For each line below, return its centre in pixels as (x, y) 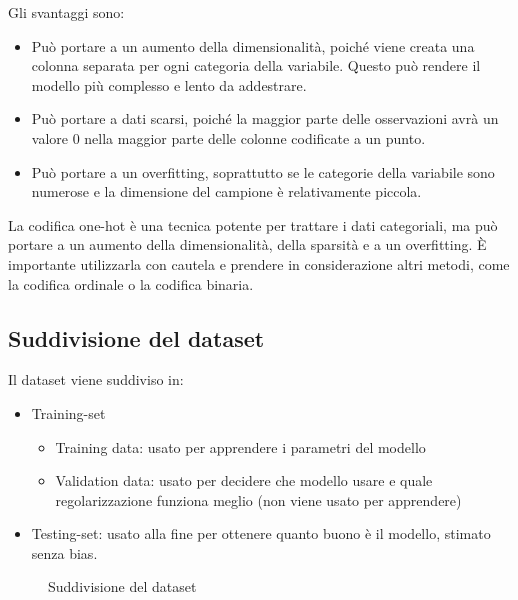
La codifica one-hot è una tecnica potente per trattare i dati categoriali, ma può (253, 224)
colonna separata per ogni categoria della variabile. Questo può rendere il (256, 65)
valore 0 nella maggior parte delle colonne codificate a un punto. (228, 137)
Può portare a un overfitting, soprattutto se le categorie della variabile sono (263, 171)
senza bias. (64, 552)
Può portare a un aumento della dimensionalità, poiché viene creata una (253, 45)
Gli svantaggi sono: (66, 12)
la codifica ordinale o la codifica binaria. (131, 283)
